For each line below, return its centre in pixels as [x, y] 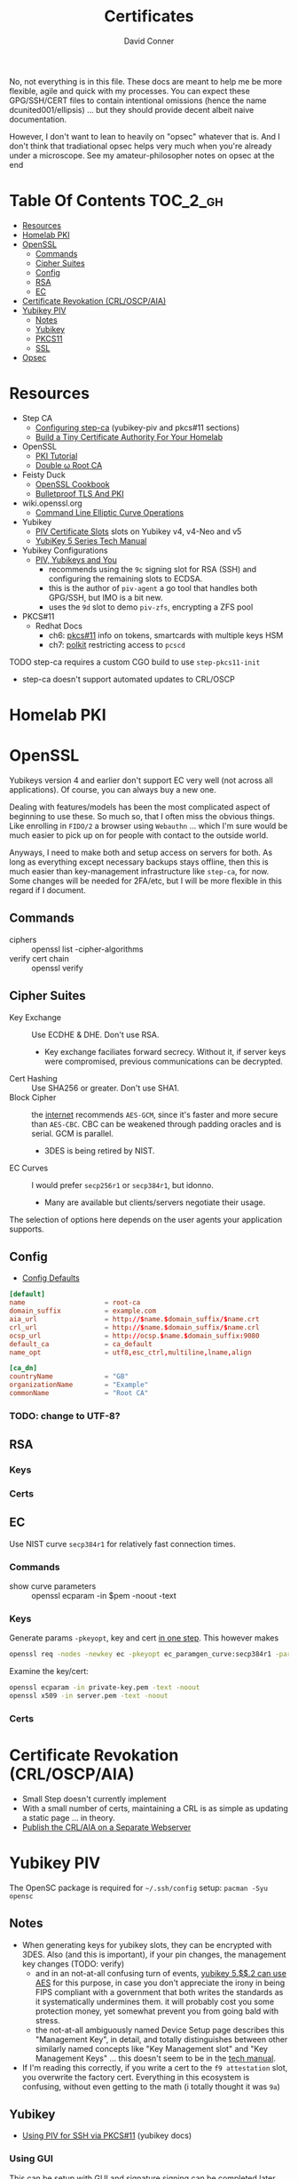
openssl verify [58, 968]
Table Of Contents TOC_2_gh [116, 201]
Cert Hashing [33, 1078]
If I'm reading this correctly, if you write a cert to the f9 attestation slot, [155, 2067]
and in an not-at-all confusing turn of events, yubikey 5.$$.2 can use [161, 1973]
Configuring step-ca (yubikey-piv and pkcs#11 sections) [137, 427]
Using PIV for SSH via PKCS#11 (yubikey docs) [107, 2135]
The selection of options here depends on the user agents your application [145, 1219]
